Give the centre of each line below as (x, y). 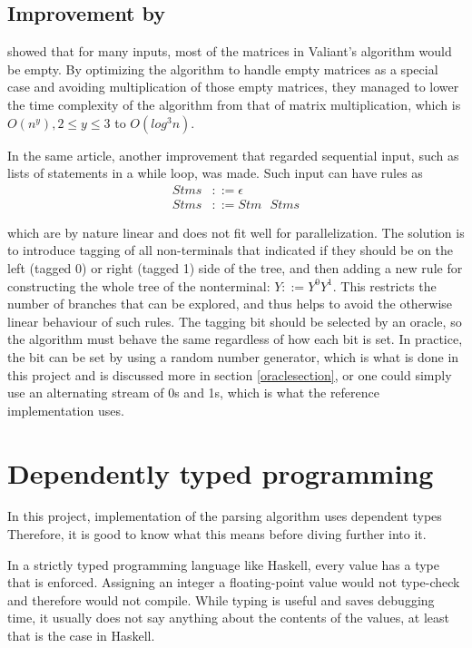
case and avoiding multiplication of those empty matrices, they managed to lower (233, 87)
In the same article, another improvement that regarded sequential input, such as (233, 155)
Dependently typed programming (221, 472)
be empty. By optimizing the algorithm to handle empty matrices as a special (223, 69)
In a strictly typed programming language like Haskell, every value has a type (223, 564)
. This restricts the (384, 285)
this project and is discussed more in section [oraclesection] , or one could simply (230, 374)
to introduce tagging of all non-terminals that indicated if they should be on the (231, 250)
